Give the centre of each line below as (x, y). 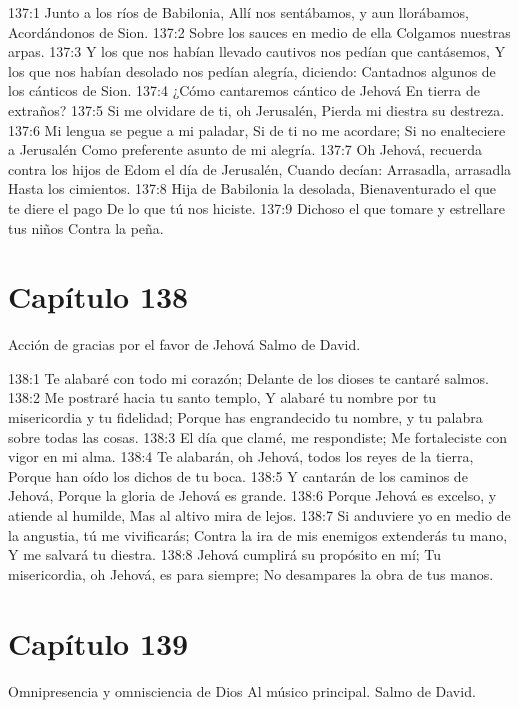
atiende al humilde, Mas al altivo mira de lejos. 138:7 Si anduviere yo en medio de (259, 515)
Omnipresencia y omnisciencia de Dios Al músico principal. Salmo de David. (242, 690)
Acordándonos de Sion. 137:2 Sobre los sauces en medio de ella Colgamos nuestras (259, 31)
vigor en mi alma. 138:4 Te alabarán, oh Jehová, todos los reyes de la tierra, (241, 456)
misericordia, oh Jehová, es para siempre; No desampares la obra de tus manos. (251, 573)
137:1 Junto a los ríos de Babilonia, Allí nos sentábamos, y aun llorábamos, (238, 12)
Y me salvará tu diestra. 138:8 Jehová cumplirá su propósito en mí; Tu (225, 554)
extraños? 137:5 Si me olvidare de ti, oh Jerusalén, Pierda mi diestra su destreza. (256, 109)
